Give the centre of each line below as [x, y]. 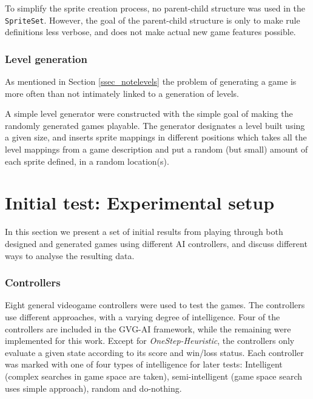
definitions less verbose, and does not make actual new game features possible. [150, 32]
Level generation [46, 58]
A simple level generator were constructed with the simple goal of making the [149, 114]
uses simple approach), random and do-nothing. [93, 388]
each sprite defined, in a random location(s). [87, 161]
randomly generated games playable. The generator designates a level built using [155, 125]
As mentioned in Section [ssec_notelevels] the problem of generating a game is [151, 81]
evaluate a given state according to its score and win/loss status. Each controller [154, 352]
